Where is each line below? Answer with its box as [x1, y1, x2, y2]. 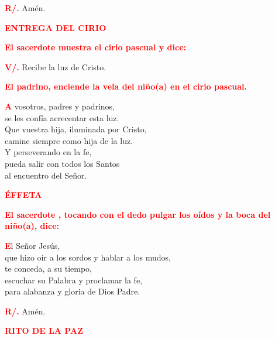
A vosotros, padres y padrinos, [5, 100, 115, 112]
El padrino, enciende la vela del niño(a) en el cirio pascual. [5, 80, 247, 93]
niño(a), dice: [5, 220, 59, 232]
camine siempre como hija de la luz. [5, 134, 133, 146]
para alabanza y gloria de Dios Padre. [5, 285, 140, 297]
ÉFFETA [5, 189, 42, 201]
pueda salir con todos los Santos [5, 157, 120, 169]
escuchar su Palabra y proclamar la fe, [5, 273, 143, 286]
